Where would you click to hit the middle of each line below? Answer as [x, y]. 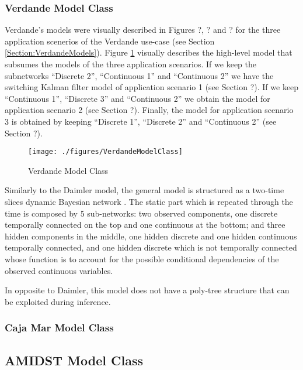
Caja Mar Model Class [59, 328]
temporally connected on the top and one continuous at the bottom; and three [145, 225]
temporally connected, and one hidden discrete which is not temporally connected [151, 247]
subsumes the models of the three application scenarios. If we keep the [130, 64]
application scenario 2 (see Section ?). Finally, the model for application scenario [149, 110]
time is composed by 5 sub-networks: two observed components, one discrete [141, 213]
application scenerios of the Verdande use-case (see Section [110, 41]
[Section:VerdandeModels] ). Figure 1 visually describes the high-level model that [149, 52]
